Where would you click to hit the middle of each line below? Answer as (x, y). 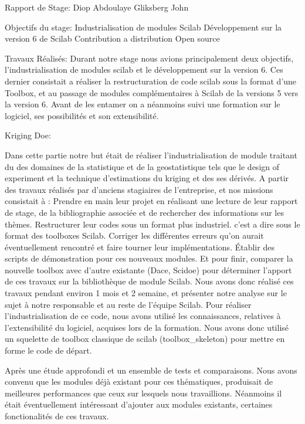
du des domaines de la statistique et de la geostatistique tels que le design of (142, 166)
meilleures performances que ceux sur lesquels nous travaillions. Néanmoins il (143, 393)
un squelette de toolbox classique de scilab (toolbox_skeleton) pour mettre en (145, 339)
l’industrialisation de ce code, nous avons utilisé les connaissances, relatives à (143, 316)
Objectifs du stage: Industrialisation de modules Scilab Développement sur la (143, 27)
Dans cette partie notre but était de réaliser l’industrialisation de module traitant (151, 155)
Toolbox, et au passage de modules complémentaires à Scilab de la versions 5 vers (152, 92)
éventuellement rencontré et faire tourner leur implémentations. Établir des (140, 247)
